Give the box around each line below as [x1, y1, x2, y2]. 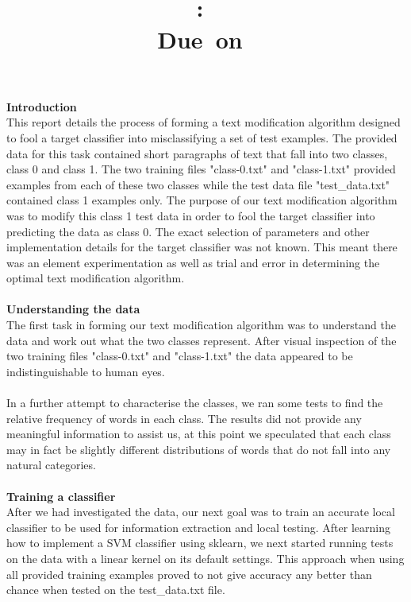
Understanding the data [6, 301, 140, 317]
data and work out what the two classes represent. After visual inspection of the [6, 332, 397, 348]
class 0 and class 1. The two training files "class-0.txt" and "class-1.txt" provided [6, 161, 396, 177]
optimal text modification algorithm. [6, 270, 185, 286]
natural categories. [6, 456, 96, 473]
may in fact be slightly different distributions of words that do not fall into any [6, 441, 391, 457]
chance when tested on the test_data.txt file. [6, 581, 225, 598]
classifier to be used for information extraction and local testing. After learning [6, 518, 390, 535]
